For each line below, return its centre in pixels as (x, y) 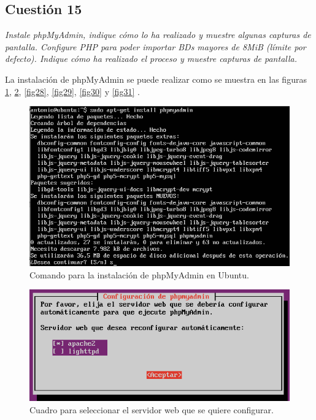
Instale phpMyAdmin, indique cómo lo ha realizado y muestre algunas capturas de (158, 35)
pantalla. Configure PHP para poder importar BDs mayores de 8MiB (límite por (156, 46)
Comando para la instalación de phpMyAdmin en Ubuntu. (139, 274)
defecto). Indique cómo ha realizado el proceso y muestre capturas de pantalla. (151, 59)
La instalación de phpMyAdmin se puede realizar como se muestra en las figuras (156, 79)
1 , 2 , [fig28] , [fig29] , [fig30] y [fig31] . (72, 91)
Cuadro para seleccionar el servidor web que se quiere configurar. (152, 409)
